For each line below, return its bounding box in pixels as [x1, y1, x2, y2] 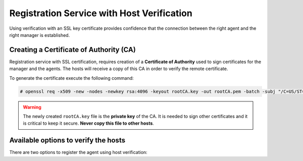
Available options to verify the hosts [9, 136, 126, 145]
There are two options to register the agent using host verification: [9, 149, 147, 155]
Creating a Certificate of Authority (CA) [9, 45, 136, 54]
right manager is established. [9, 32, 70, 38]
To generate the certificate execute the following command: [9, 75, 134, 81]
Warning [23, 104, 41, 110]
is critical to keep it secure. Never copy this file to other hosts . [23, 120, 154, 126]
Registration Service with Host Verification [9, 8, 193, 19]
